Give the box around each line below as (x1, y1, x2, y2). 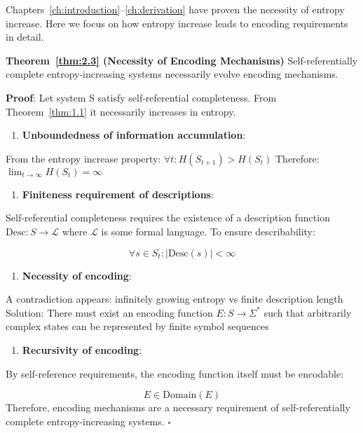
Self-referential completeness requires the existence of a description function (6, 210, 330, 225)
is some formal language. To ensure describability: (101, 224, 315, 238)
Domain (163, 390, 197, 401)
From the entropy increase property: (6, 151, 161, 165)
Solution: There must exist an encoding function (6, 305, 213, 319)
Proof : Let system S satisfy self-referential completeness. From (6, 90, 277, 104)
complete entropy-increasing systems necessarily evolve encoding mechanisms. (6, 67, 338, 81)
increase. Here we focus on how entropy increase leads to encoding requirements (6, 15, 348, 30)
